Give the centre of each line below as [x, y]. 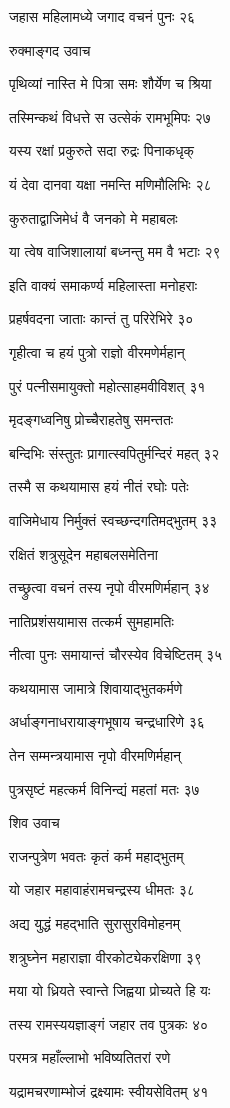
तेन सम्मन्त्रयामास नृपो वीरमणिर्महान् [95, 755]
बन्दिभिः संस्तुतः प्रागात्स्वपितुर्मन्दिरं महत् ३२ [114, 452]
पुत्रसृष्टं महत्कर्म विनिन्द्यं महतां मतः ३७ [104, 788]
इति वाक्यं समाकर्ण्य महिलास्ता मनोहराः [103, 284]
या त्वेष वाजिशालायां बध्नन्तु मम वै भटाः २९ [115, 251]
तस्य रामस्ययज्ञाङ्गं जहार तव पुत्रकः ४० [109, 1023]
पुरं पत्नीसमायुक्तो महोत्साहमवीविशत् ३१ [107, 385]
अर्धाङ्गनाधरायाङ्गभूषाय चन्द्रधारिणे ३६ [107, 721]
